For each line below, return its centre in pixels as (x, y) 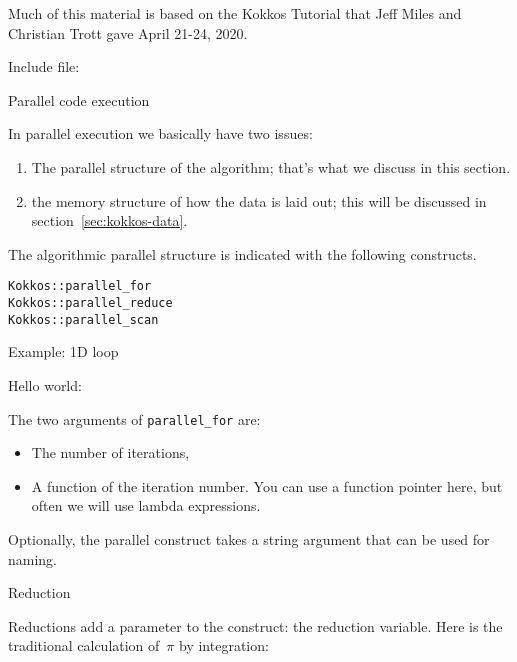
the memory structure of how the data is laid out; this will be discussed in (259, 200)
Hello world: (45, 384)
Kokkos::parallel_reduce (90, 303)
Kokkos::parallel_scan (83, 319)
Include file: (44, 66)
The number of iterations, (110, 452)
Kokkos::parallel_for (80, 286)
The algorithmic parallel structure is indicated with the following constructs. (242, 253)
